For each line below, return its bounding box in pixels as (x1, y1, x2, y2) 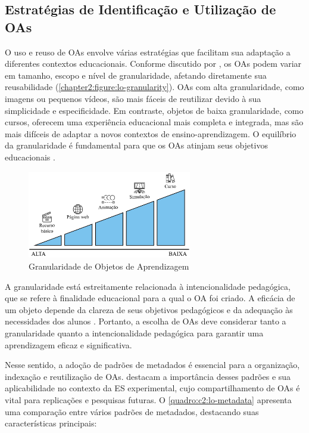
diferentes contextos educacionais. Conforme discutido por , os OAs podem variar (5, 57, 302, 70)
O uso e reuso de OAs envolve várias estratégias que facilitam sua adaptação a (5, 45, 291, 58)
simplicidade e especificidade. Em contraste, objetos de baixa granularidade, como (5, 104, 304, 116)
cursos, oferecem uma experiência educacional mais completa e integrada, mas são (5, 116, 304, 128)
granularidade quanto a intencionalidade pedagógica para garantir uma (5, 327, 264, 339)
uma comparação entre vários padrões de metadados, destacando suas (5, 405, 259, 417)
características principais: (5, 417, 97, 429)
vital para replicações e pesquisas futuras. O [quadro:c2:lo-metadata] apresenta (5, 394, 292, 406)
